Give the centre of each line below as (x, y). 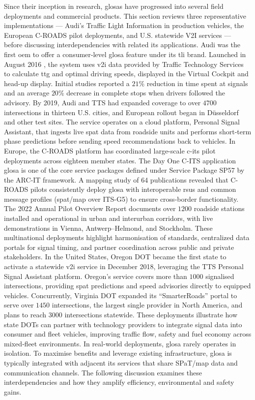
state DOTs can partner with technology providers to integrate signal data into (123, 324)
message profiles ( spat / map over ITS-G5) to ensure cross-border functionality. (121, 199)
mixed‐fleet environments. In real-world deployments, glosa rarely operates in (120, 343)
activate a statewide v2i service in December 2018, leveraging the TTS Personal (124, 266)
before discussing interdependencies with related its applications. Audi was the (122, 45)
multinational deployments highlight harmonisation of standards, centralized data (127, 237)
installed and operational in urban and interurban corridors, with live (109, 218)
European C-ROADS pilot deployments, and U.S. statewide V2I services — (118, 35)
